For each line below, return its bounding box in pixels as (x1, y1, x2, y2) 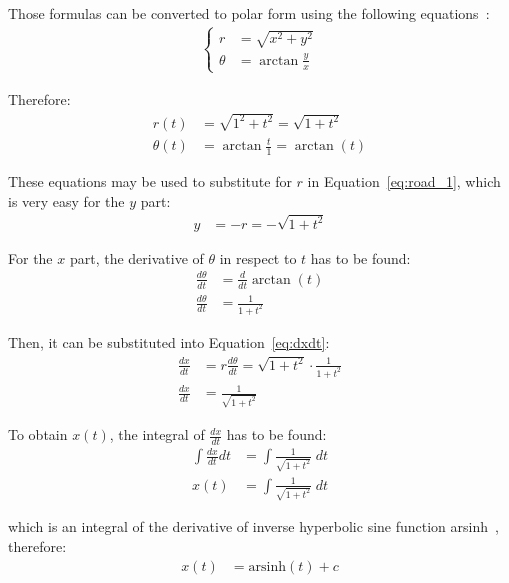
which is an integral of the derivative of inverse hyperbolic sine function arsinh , (8, 516, 499, 537)
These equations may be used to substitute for (8, 171, 292, 192)
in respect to (219, 247, 297, 268)
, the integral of (109, 424, 205, 445)
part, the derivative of (69, 247, 204, 268)
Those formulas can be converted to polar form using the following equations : (8, 3, 490, 23)
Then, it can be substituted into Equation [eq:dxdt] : (8, 332, 330, 353)
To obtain (8, 424, 68, 445)
